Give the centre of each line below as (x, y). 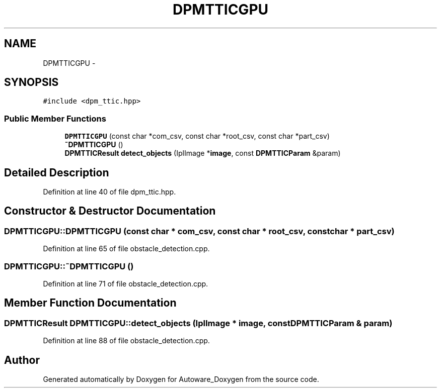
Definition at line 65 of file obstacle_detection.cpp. (126, 249)
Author (22, 360)
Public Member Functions (55, 118)
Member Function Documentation (90, 303)
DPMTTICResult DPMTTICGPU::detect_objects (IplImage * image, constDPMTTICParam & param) (198, 323)
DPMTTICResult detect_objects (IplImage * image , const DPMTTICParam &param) (203, 153)
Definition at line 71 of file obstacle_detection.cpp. (126, 284)
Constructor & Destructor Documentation (110, 211)
